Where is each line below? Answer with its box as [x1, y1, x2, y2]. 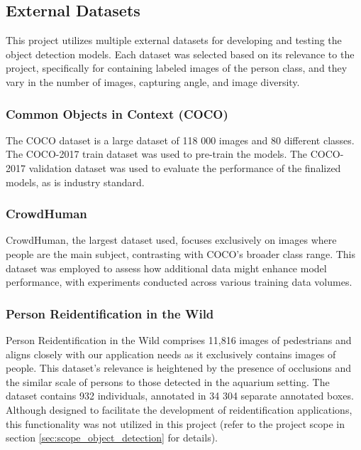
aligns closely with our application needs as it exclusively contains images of [6, 346, 336, 361]
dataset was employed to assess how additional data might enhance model [6, 260, 327, 275]
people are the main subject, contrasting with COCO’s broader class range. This [6, 246, 355, 261]
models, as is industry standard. [6, 174, 145, 189]
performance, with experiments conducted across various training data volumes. [6, 274, 352, 289]
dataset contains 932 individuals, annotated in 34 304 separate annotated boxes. [6, 388, 354, 403]
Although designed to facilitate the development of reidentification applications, [6, 402, 352, 417]
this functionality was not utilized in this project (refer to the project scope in [6, 416, 345, 431]
